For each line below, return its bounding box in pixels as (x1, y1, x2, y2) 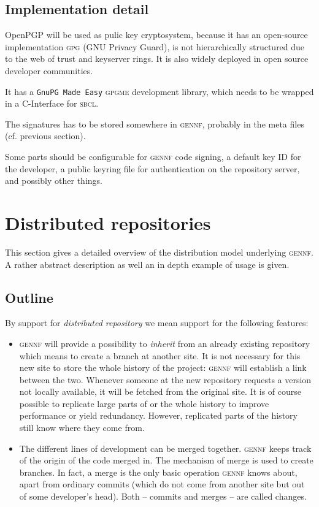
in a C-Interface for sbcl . (5, 97, 99, 110)
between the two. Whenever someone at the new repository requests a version (19, 373, 312, 386)
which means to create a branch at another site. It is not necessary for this (19, 349, 301, 362)
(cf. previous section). (5, 129, 86, 142)
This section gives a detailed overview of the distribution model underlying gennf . (5, 245, 313, 258)
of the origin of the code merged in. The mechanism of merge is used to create (19, 454, 313, 467)
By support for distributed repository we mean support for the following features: (5, 316, 309, 329)
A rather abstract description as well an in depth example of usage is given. (5, 257, 290, 270)
